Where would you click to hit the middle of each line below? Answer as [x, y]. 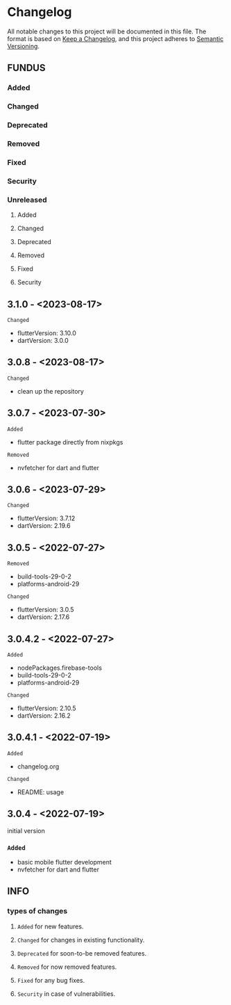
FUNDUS [26, 68]
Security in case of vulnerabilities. [66, 994]
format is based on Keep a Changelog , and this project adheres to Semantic [115, 38]
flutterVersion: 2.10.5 [46, 708]
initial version [26, 830]
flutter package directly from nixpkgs [70, 442]
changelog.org [38, 766]
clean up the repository [51, 391]
